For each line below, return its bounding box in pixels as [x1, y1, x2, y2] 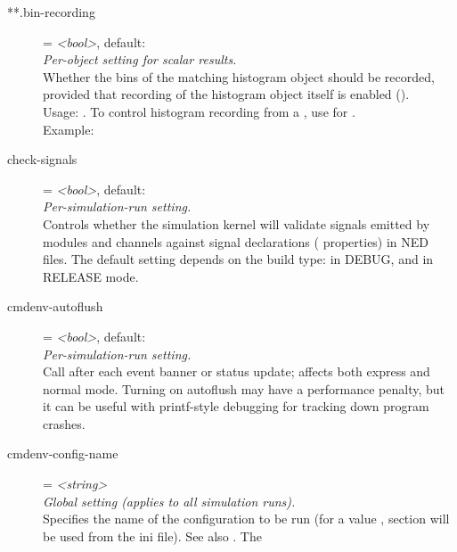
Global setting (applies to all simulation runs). [43, 491, 296, 510]
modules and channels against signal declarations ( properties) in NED [43, 232, 429, 251]
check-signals [7, 150, 78, 169]
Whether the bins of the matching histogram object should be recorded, [43, 67, 435, 86]
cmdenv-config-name [7, 444, 118, 463]
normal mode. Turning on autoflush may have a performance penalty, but [43, 379, 445, 398]
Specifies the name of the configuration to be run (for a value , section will [43, 509, 450, 528]
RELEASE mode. [43, 267, 139, 285]
